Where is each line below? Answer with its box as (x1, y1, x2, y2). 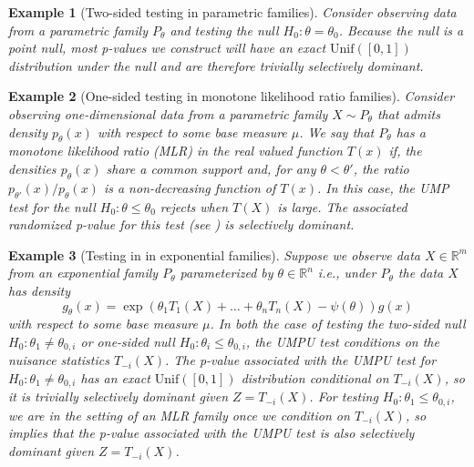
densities (8, 158, 57, 178)
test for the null (8, 197, 96, 216)
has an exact (80, 368, 150, 387)
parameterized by (180, 263, 273, 282)
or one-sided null (80, 331, 175, 350)
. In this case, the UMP (316, 178, 449, 197)
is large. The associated (277, 197, 407, 216)
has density (8, 280, 70, 299)
